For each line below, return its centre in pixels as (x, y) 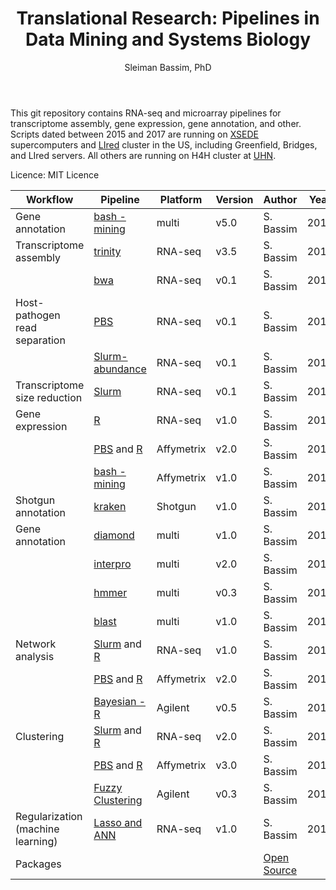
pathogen (38, 315)
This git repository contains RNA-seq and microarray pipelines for (146, 113)
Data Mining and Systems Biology (168, 39)
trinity (107, 251)
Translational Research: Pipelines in (168, 18)
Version (234, 199)
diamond (114, 535)
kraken (110, 506)
